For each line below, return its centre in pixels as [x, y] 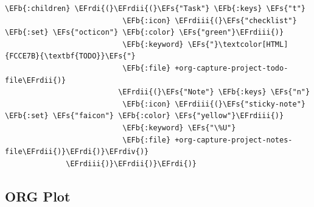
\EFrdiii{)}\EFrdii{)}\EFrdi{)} [131, 163]
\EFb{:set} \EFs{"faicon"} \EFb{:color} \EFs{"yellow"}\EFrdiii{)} [145, 116]
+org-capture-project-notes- [234, 140]
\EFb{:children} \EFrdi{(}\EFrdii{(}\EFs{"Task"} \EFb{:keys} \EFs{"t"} [155, 9]
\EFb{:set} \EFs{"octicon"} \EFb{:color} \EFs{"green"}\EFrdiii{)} [145, 33]
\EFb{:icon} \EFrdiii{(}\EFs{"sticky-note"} [214, 104]
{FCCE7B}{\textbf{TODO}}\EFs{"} [70, 56]
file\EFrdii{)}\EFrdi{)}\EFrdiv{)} [77, 152]
